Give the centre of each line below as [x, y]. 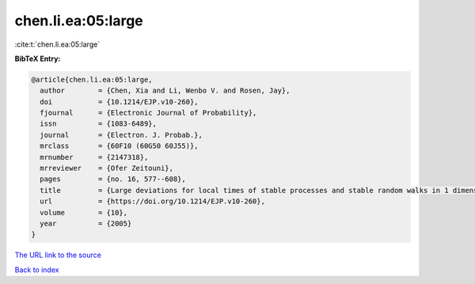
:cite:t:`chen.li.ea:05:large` [57, 44]
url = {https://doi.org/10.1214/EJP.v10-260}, [152, 201]
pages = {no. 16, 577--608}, [113, 179]
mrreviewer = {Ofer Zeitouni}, [107, 169]
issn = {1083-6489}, [99, 124]
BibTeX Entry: [38, 59]
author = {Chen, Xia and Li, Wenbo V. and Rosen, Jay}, [165, 91]
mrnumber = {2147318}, [94, 157]
